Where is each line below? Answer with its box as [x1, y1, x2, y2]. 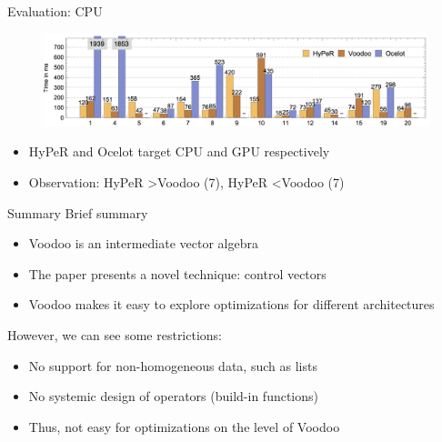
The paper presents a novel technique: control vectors [28, 264, 326, 283]
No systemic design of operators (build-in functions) [28, 387, 319, 406]
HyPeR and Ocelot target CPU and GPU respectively [28, 142, 330, 161]
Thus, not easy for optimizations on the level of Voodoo [28, 417, 340, 436]
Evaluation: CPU [7, 2, 103, 20]
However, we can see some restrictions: [7, 326, 223, 345]
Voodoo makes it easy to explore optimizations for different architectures [28, 295, 435, 314]
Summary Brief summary [7, 203, 148, 222]
